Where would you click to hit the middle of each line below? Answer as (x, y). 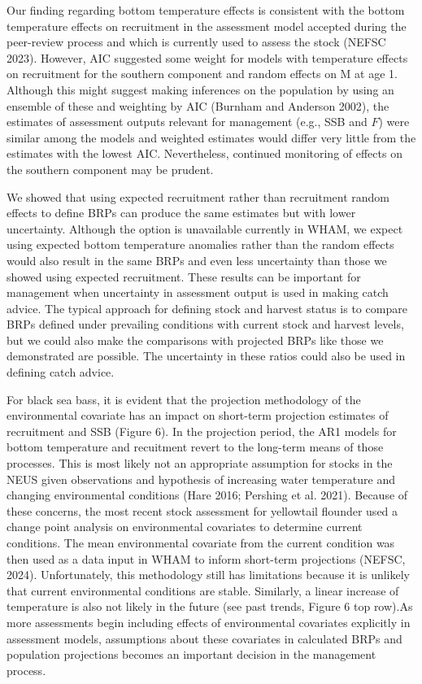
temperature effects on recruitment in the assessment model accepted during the (207, 26)
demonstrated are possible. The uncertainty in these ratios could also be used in (206, 356)
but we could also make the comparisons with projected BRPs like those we (195, 340)
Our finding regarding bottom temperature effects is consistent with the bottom (206, 10)
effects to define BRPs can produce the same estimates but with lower (181, 213)
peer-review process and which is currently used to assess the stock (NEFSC (196, 42)
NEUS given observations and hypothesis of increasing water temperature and (201, 479)
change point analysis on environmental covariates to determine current (185, 527)
